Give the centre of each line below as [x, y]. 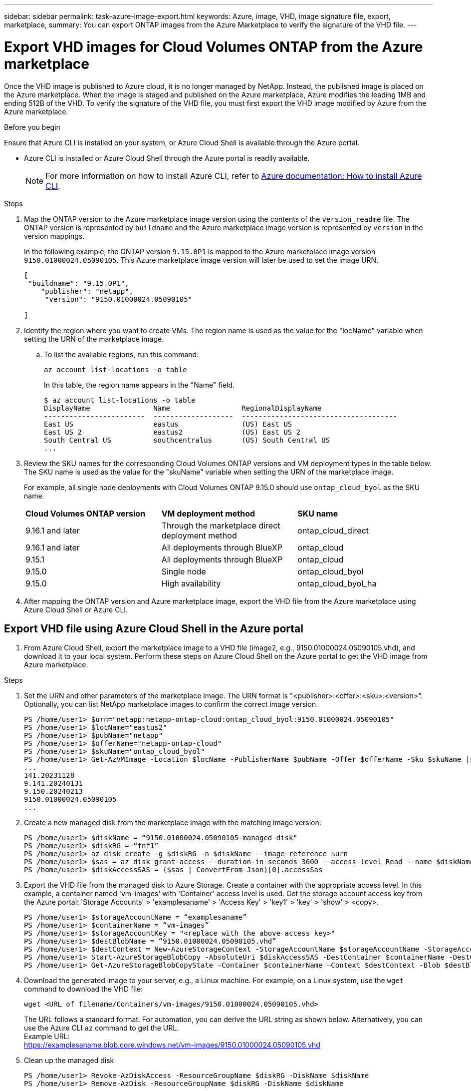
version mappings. [54, 236]
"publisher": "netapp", [87, 291]
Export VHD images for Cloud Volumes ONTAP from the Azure [214, 47]
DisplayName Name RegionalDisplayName [183, 408]
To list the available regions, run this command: [121, 354]
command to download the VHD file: [84, 989]
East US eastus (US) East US [168, 424]
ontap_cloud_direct [333, 530]
